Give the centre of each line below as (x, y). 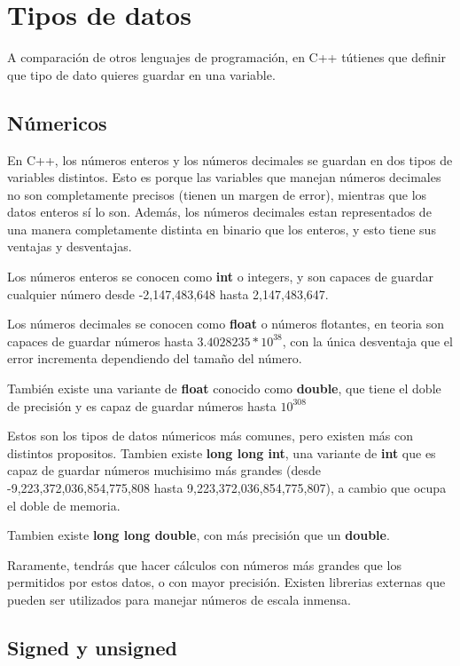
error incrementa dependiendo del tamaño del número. (155, 358)
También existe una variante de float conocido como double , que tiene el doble (224, 388)
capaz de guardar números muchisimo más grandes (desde (164, 470)
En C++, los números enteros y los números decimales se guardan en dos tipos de (230, 159)
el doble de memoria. (64, 505)
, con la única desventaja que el (367, 341)
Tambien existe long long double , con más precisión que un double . (199, 535)
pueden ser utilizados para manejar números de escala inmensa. (179, 599)
